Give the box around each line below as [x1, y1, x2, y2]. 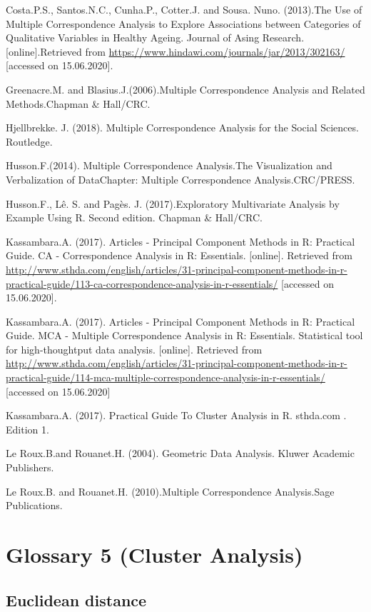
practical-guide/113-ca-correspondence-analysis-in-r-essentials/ [6, 276, 278, 291]
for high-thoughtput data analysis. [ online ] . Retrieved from [6, 341, 263, 356]
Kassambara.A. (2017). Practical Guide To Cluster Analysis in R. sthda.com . [6, 408, 347, 423]
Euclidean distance [6, 588, 147, 611]
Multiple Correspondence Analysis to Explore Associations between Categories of [6, 16, 361, 31]
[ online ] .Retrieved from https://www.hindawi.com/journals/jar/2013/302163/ [6, 44, 345, 59]
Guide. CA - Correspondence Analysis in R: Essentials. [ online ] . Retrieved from [6, 248, 352, 263]
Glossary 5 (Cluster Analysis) [6, 540, 303, 568]
